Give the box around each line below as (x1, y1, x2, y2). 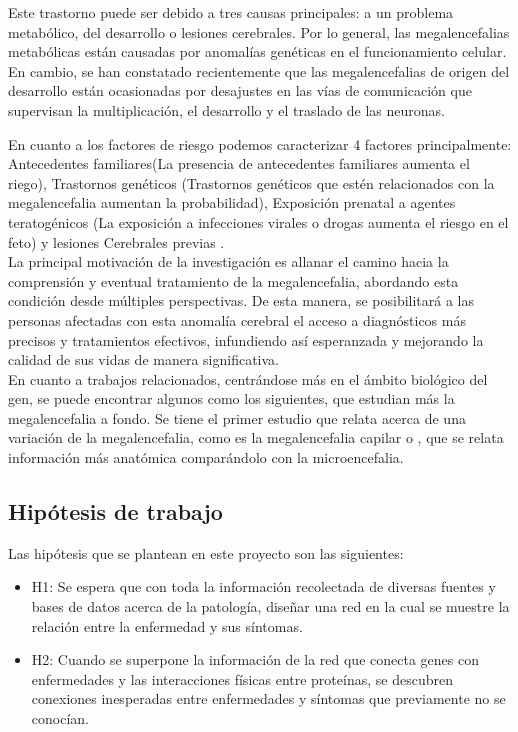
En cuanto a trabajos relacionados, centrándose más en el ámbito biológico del (8, 368, 488, 389)
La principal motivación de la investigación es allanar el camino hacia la (8, 251, 449, 272)
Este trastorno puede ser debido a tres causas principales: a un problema (8, 2, 454, 22)
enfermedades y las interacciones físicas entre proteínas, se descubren (31, 668, 453, 689)
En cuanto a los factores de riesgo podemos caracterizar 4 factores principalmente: (8, 133, 512, 154)
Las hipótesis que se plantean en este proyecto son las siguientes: (8, 542, 404, 563)
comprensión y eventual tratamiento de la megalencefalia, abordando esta (8, 270, 459, 291)
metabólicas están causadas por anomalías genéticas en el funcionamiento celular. (8, 41, 507, 62)
